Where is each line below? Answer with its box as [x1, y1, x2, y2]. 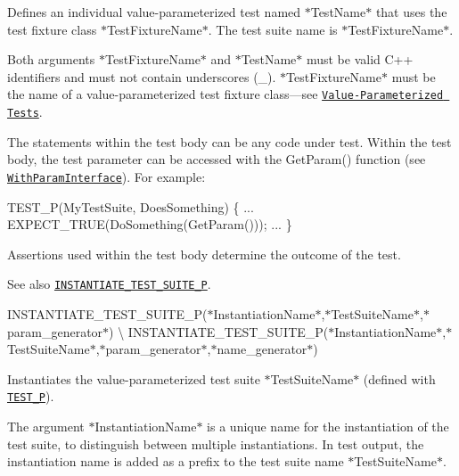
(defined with [363, 369, 436, 388]
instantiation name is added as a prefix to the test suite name [7, 452, 344, 471]
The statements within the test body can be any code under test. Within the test [7, 132, 452, 151]
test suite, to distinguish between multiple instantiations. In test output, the [7, 434, 424, 453]
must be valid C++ [306, 50, 414, 69]
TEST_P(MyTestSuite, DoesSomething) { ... [7, 197, 254, 216]
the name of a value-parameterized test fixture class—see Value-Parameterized [7, 85, 444, 103]
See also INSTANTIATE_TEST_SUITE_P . [7, 275, 211, 293]
